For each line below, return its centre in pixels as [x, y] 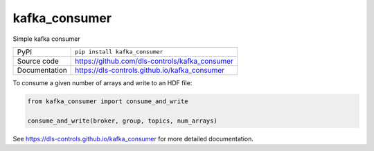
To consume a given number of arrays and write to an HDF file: [103, 82]
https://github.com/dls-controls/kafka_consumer [154, 61]
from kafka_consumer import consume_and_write [108, 101]
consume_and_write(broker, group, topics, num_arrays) [122, 121]
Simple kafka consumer [46, 39]
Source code [38, 61]
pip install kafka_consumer [119, 52]
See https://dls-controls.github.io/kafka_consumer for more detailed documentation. [133, 139]
